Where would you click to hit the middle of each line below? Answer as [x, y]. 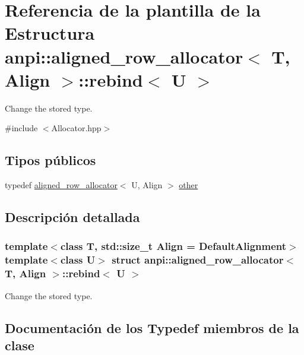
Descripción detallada [72, 217]
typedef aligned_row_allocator [61, 185]
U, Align [147, 185]
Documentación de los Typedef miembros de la [152, 327]
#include [21, 128]
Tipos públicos [50, 160]
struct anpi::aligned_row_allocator [198, 260]
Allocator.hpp [76, 128]
